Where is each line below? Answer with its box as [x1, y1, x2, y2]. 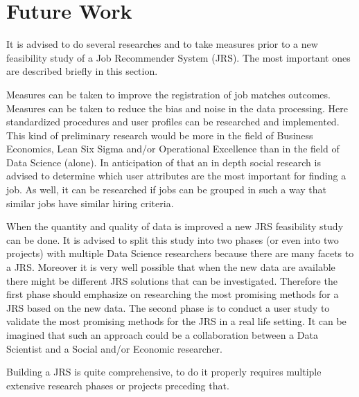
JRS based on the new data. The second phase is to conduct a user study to [6, 300, 330, 315]
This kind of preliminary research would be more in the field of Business [6, 127, 313, 142]
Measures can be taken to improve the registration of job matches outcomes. [6, 87, 331, 101]
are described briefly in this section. [6, 64, 158, 78]
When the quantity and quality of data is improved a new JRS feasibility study [6, 219, 344, 233]
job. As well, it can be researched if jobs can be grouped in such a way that [6, 182, 327, 197]
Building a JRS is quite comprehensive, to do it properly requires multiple [6, 364, 322, 379]
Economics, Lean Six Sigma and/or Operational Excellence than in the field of [6, 141, 340, 156]
